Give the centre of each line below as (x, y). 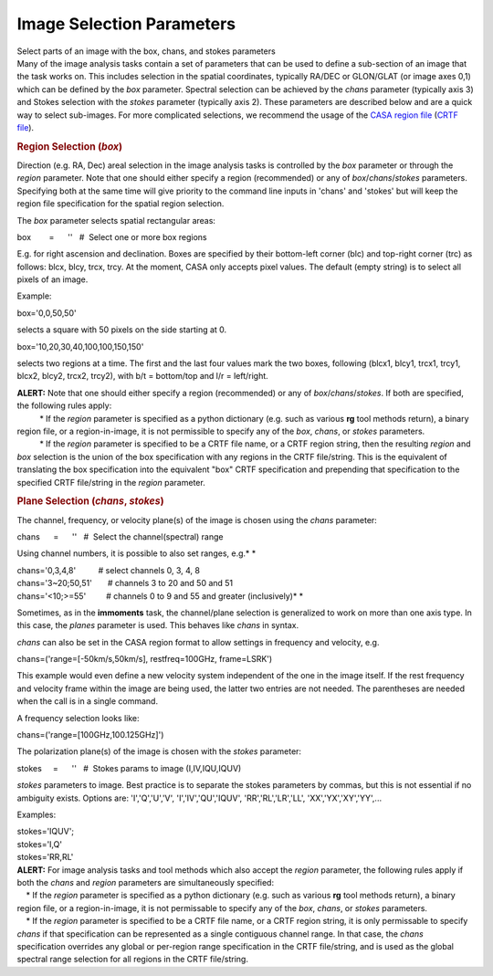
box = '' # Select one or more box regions (112, 236)
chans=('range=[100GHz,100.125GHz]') (90, 735)
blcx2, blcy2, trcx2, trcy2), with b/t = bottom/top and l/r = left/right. (142, 376)
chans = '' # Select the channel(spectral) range (120, 536)
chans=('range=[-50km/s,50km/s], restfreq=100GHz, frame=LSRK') (145, 659)
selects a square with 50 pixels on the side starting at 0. (122, 330)
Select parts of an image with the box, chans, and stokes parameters (146, 51)
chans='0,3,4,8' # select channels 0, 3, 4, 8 (109, 570)
